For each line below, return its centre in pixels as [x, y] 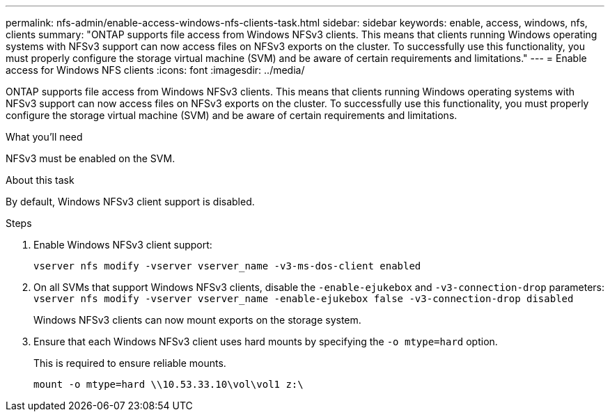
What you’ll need [44, 137]
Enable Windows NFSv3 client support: [123, 245]
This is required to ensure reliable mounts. [130, 363]
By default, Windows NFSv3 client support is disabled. [130, 202]
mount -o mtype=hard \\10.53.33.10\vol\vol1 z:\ [169, 384]
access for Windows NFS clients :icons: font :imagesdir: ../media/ [155, 70]
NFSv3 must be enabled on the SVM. [91, 158]
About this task [40, 180]
